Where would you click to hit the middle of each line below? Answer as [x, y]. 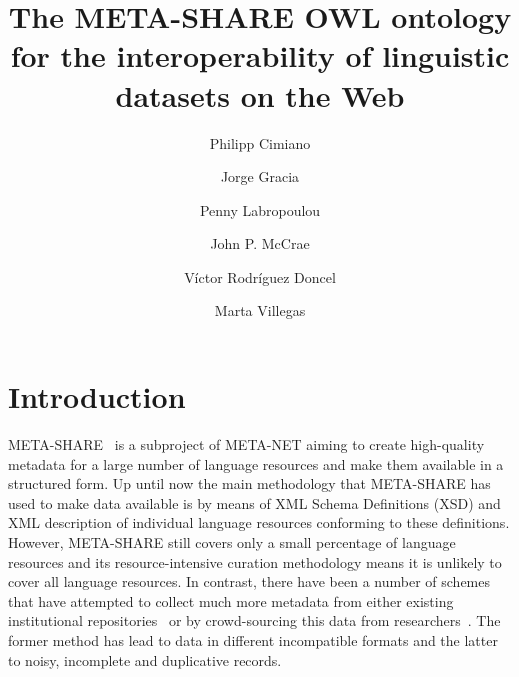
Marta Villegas [260, 310]
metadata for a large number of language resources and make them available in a [256, 463]
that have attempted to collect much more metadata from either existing [231, 600]
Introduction [97, 396]
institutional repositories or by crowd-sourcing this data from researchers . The [254, 620]
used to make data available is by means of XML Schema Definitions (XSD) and [254, 502]
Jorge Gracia [260, 176]
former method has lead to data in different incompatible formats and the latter [253, 639]
